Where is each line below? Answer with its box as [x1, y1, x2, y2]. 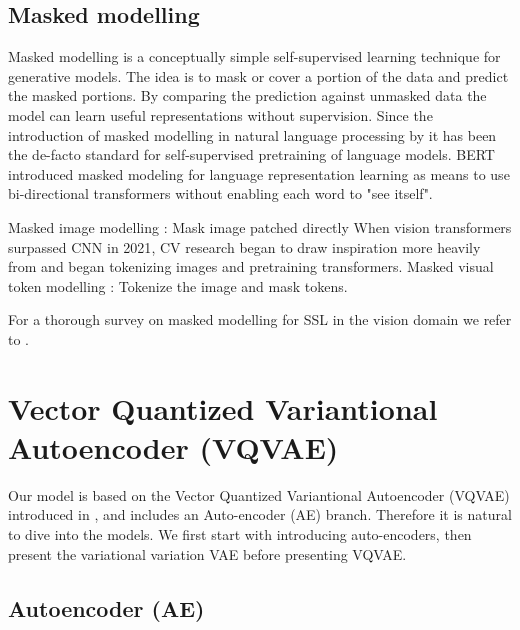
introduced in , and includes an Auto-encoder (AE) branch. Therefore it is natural [8, 504, 512, 525]
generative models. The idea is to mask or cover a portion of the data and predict [8, 65, 509, 86]
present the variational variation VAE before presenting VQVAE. [8, 543, 407, 564]
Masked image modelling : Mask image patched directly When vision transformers [8, 216, 512, 237]
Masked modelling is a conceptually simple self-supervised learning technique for [8, 46, 501, 67]
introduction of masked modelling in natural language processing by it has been [8, 124, 497, 145]
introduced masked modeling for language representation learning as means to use [8, 163, 510, 184]
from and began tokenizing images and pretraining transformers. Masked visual [8, 256, 494, 277]
